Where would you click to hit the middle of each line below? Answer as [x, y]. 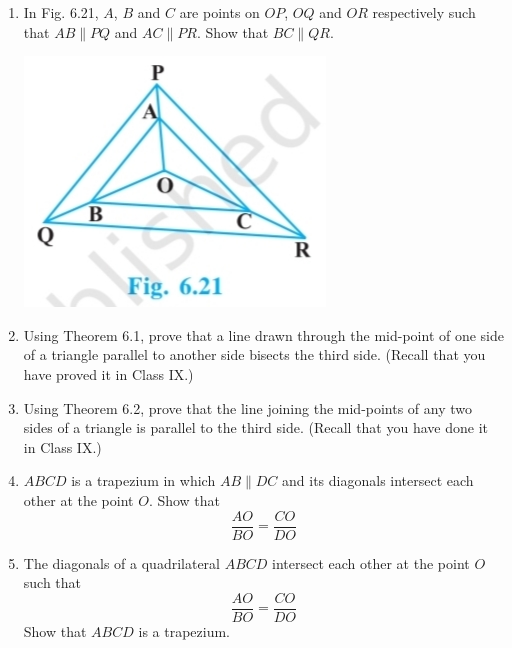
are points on [219, 12]
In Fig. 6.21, [61, 12]
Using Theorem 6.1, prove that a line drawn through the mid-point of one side [264, 334]
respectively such [424, 12]
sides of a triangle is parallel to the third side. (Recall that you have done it [255, 427]
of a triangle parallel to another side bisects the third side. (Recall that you [254, 354]
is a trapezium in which [143, 480]
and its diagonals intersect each [378, 480]
